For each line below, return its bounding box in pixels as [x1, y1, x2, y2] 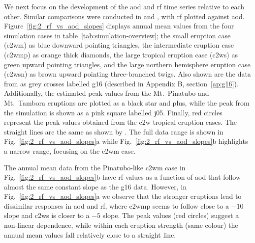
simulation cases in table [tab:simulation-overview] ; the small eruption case [4, 30, 231, 40]
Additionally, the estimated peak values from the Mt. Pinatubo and [4, 88, 209, 98]
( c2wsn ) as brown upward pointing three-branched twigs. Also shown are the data [4, 69, 251, 79]
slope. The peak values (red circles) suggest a [102, 210, 239, 220]
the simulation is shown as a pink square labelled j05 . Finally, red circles [4, 107, 223, 117]
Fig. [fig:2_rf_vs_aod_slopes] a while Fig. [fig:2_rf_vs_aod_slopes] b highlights [4, 136, 248, 146]
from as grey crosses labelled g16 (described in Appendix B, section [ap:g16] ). [4, 78, 239, 88]
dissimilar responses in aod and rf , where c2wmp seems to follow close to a [4, 200, 229, 211]
